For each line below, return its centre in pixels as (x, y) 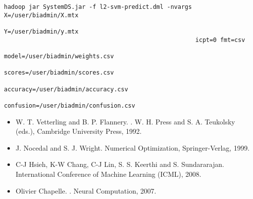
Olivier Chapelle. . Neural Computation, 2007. (86, 190)
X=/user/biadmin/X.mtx (41, 15)
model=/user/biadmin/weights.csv (59, 56)
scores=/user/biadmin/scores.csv (59, 73)
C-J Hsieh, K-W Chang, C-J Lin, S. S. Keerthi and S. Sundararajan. (120, 164)
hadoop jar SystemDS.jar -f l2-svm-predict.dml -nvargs (98, 7)
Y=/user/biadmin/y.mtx (41, 31)
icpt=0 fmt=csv (220, 40)
